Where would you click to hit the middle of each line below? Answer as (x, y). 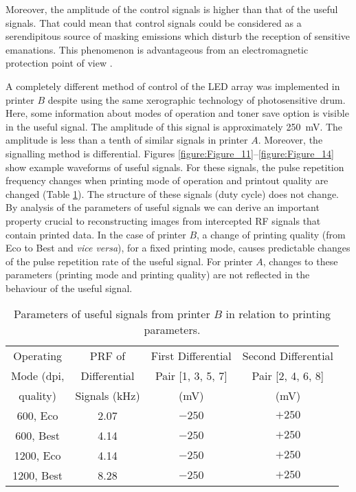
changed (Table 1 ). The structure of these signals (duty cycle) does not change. (172, 193)
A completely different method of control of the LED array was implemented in (173, 86)
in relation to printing (278, 314)
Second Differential (288, 356)
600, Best (38, 436)
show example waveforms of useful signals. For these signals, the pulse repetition (175, 167)
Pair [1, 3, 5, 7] (191, 376)
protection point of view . (59, 63)
